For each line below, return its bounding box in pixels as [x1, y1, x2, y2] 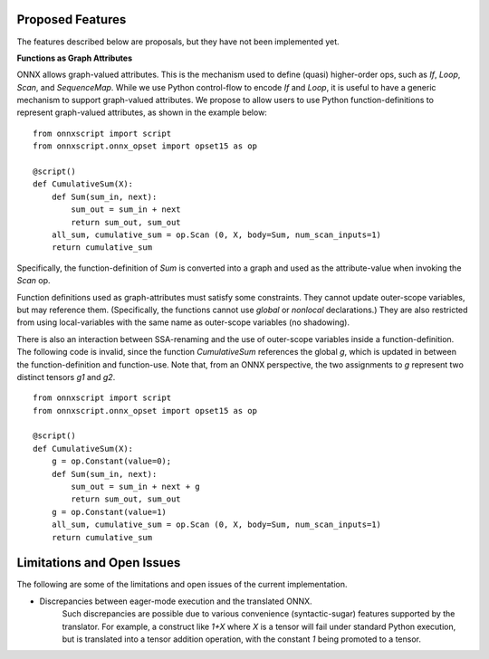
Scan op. [16, 275, 51, 286]
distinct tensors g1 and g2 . [16, 371, 116, 382]
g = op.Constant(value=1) [51, 507, 168, 517]
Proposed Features [16, 12, 127, 27]
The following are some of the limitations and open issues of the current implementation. [16, 579, 348, 590]
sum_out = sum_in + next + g [71, 482, 201, 492]
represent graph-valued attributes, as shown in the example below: [16, 107, 267, 118]
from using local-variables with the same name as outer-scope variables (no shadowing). [16, 317, 350, 328]
